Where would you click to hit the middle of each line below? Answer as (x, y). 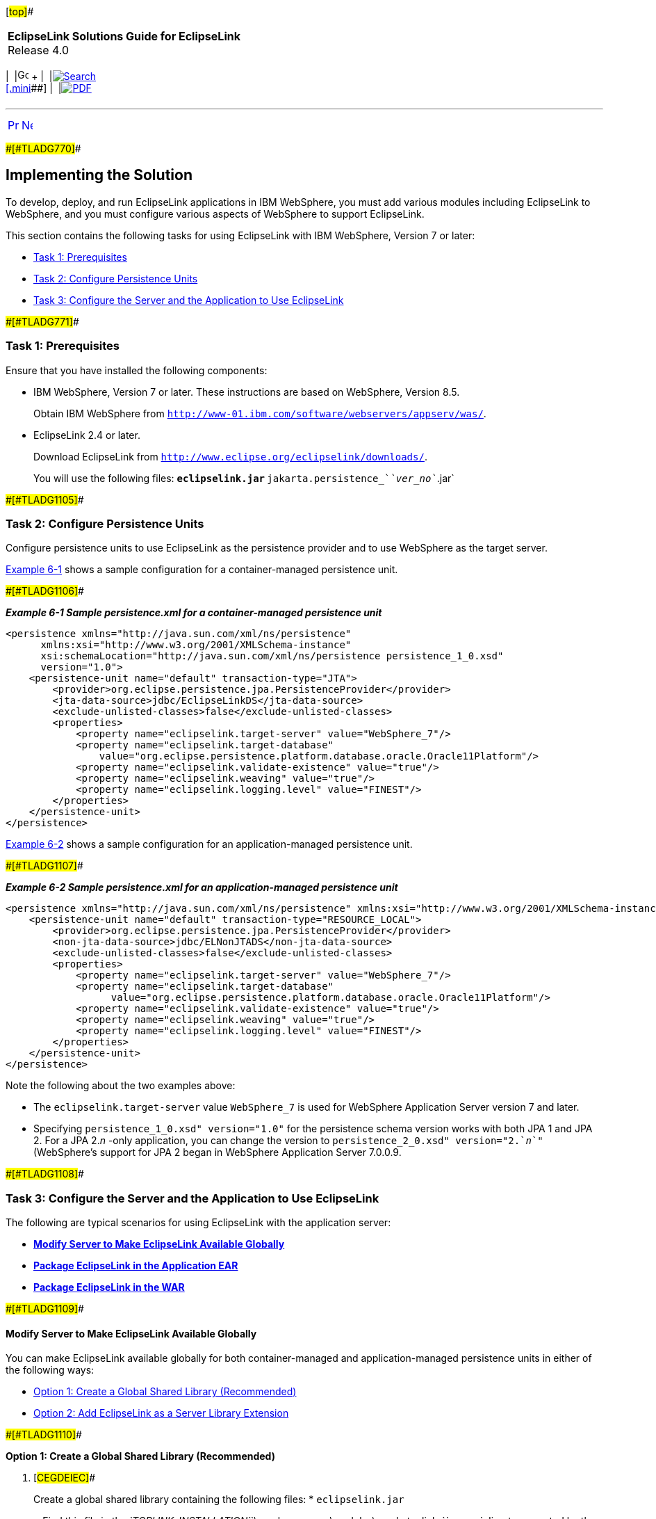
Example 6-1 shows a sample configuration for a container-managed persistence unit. (202, 570)
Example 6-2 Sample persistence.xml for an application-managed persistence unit (202, 887)
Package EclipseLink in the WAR (109, 1287)
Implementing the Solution (99, 175)
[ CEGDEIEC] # (65, 1478)
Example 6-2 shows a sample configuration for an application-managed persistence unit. (209, 844)
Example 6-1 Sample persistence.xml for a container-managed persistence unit (194, 613)
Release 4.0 (39, 50)
